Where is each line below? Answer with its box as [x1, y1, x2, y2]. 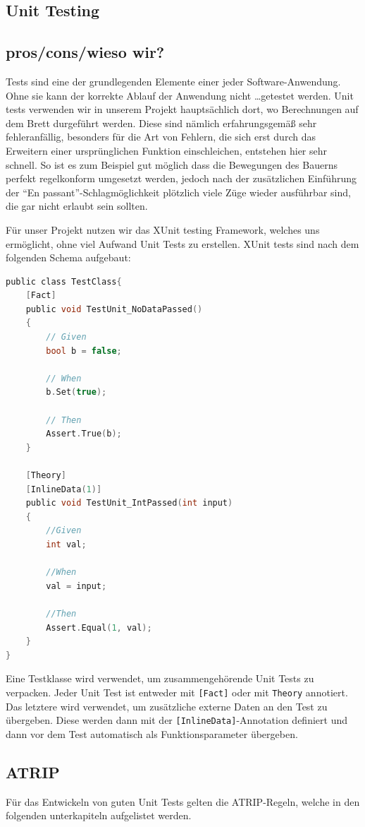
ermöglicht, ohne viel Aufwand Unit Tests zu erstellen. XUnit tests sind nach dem [6, 236, 359, 251]
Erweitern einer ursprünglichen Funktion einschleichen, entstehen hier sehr [6, 143, 328, 157]
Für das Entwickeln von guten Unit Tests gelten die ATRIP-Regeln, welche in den [6, 794, 360, 809]
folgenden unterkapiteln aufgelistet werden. [6, 808, 192, 823]
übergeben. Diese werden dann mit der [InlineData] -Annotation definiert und [6, 713, 347, 727]
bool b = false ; [46, 345, 122, 356]
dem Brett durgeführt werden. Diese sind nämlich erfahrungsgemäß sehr [6, 115, 317, 130]
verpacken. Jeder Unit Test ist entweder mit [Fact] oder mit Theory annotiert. [6, 684, 348, 699]
